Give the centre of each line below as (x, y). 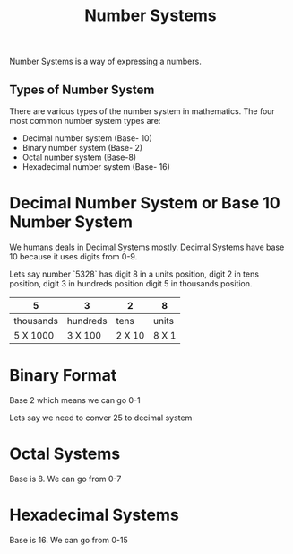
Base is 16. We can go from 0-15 (69, 540)
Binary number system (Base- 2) (82, 148)
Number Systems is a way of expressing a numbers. (105, 62)
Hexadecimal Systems (94, 515)
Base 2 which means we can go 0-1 (75, 400)
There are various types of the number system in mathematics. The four (142, 111)
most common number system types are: (85, 121)
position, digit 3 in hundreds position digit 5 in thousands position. (131, 283)
